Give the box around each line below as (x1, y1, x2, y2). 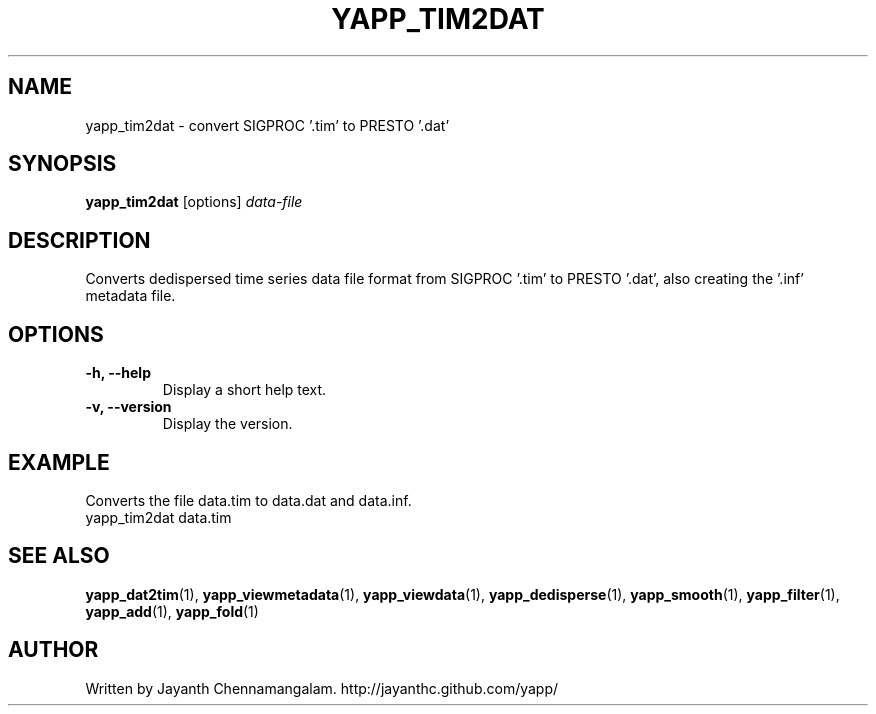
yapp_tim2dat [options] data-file (85, 193, 303, 211)
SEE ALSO (8, 543, 110, 569)
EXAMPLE (8, 449, 110, 475)
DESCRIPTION (8, 227, 151, 253)
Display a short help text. (162, 381, 327, 399)
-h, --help (85, 364, 151, 382)
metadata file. (85, 287, 176, 305)
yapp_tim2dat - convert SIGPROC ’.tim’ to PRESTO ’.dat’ (85, 116, 450, 134)
